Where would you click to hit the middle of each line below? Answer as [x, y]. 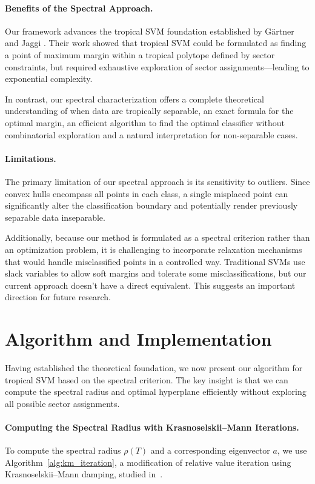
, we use [292, 450]
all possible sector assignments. [62, 403]
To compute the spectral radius [63, 450]
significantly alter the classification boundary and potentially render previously [151, 205]
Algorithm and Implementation [138, 339]
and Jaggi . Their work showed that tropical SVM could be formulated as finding [156, 43]
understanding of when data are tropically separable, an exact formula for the [149, 111]
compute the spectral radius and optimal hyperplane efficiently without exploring [156, 392]
